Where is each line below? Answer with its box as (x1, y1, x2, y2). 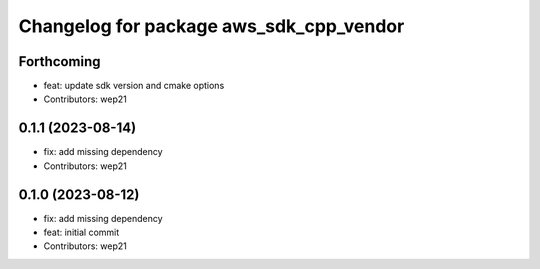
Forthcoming (18, 53, 101, 70)
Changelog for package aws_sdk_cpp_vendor (18, 15, 405, 37)
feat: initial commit (43, 226, 120, 239)
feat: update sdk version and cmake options (43, 80, 225, 92)
